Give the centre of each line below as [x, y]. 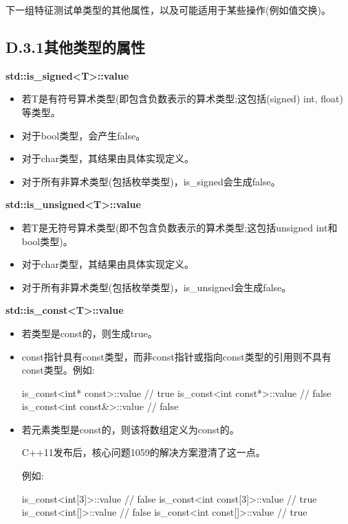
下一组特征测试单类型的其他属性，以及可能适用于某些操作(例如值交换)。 [168, 10]
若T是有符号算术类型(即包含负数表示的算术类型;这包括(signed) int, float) [182, 99]
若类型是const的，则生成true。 [89, 333]
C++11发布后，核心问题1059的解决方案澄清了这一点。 [143, 452]
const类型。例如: [58, 370]
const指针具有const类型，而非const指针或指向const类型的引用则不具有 [176, 356]
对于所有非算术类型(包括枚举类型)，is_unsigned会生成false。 [156, 287]
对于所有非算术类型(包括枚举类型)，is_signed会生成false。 [151, 181]
